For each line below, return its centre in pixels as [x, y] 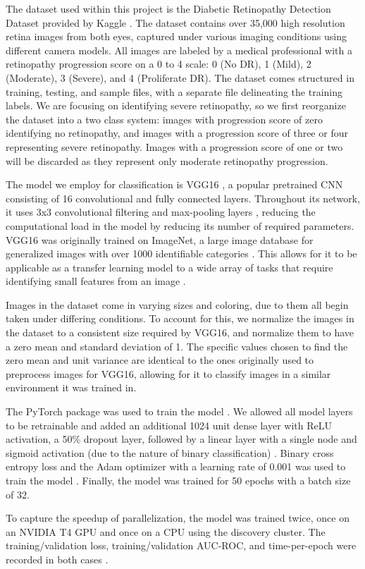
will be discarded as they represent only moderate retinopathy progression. [167, 160]
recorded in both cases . [57, 559]
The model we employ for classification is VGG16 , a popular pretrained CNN [174, 184]
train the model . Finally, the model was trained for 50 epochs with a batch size [178, 480]
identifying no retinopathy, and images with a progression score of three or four [177, 133]
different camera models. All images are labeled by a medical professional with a [179, 50]
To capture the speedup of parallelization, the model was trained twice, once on [178, 518]
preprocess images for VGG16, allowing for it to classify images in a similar [168, 373]
